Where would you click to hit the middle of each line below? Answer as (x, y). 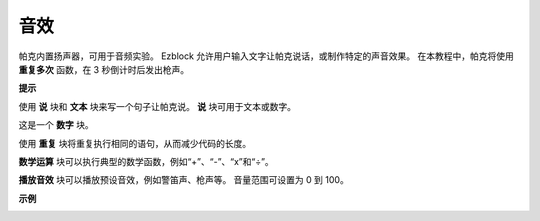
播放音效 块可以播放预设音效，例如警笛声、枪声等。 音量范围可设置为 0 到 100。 (183, 180)
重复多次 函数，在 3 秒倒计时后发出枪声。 (104, 69)
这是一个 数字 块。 (56, 125)
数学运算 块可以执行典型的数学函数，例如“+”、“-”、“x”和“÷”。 (146, 161)
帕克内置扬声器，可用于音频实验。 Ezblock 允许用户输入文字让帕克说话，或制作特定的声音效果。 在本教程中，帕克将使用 (266, 56)
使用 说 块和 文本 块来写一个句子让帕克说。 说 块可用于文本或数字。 (157, 106)
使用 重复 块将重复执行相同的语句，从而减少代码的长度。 (135, 143)
